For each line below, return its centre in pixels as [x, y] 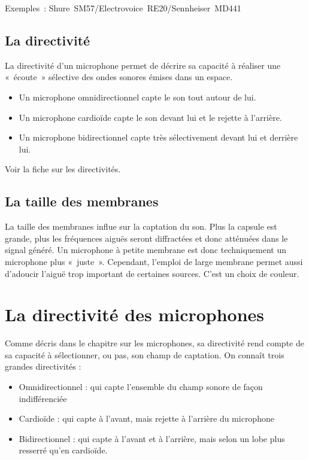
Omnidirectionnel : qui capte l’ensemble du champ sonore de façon [141, 387]
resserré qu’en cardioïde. [63, 450]
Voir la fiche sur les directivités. [63, 169]
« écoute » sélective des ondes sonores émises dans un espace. [119, 77]
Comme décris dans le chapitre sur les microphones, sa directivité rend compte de [154, 343]
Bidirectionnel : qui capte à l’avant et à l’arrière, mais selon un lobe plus [152, 438]
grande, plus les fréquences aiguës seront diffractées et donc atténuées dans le [146, 238]
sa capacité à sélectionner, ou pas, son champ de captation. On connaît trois [145, 354]
